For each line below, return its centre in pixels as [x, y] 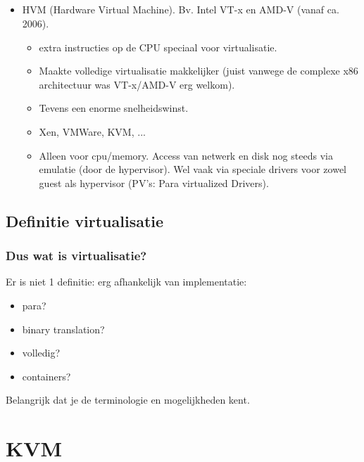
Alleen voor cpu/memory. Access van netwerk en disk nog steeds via [186, 155]
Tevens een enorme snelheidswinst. [114, 108]
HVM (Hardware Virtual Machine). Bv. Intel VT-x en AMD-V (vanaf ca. [181, 9]
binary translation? [63, 329]
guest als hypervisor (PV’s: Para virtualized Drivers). [154, 182]
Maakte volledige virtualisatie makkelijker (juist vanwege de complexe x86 [199, 71]
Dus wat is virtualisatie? [76, 256]
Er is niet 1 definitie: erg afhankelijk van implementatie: [126, 282]
